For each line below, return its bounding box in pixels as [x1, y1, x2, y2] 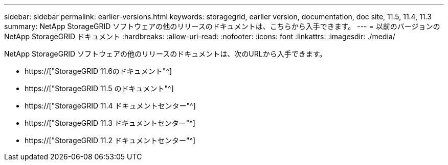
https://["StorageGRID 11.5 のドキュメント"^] [25, 84, 174, 93]
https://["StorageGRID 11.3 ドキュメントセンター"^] [25, 119, 195, 127]
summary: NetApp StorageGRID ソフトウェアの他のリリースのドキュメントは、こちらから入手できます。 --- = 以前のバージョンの [4, 22, 440, 31]
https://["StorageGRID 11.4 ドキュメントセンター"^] [25, 101, 196, 110]
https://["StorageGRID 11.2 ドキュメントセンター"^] [25, 136, 196, 145]
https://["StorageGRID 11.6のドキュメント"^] [25, 67, 172, 75]
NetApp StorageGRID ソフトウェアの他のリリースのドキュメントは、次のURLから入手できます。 [4, 49, 327, 58]
